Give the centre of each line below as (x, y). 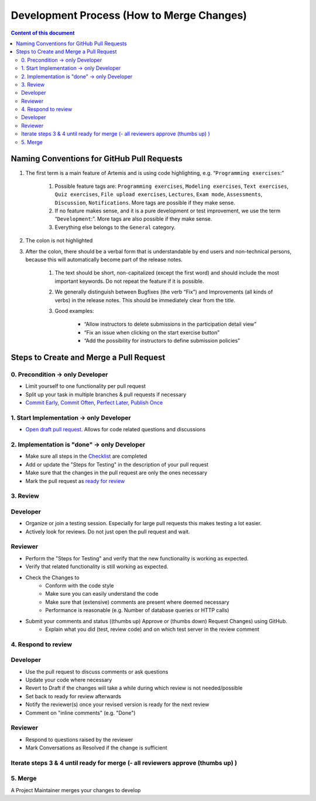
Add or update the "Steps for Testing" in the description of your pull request (117, 464)
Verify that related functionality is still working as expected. (97, 567)
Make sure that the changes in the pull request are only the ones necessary (116, 473)
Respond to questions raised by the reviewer (79, 739)
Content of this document (43, 33)
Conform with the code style (80, 585)
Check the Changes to (52, 577)
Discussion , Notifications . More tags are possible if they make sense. (145, 202)
